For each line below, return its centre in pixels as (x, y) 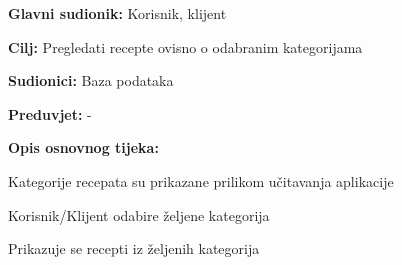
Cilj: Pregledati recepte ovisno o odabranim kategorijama (185, 46)
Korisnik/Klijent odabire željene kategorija (139, 214)
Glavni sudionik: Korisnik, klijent (117, 13)
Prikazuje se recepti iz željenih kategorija (134, 248)
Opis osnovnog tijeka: (83, 147)
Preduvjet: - (50, 113)
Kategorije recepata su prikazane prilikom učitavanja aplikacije (201, 180)
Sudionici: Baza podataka (91, 80)
